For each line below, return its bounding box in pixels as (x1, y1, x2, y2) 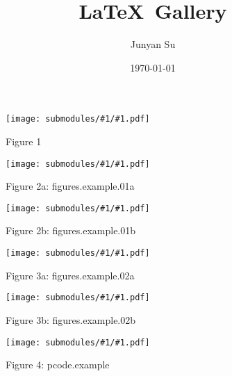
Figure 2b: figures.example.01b (6, 223, 136, 238)
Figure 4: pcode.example (6, 357, 110, 372)
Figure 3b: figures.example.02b (6, 312, 136, 327)
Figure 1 (6, 133, 42, 148)
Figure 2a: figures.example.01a (6, 179, 135, 193)
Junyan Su (130, 37, 176, 51)
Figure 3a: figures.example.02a (6, 268, 135, 282)
